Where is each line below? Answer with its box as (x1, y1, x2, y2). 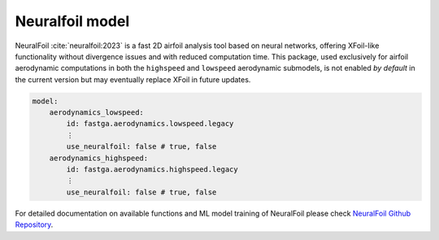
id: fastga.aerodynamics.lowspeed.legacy (66, 119, 234, 129)
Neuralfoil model (15, 12, 130, 30)
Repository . (15, 220, 54, 229)
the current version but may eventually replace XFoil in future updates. (15, 74, 251, 85)
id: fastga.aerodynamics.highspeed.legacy (66, 165, 239, 174)
